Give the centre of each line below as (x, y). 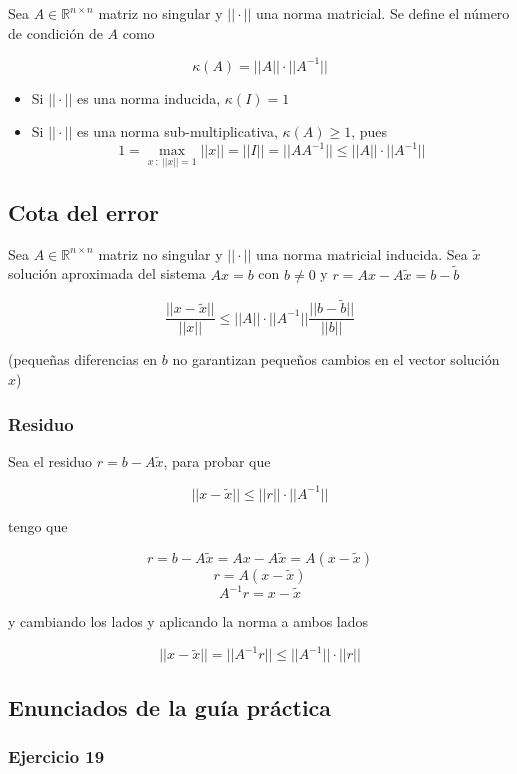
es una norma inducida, (148, 97)
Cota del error (83, 211)
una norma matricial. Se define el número (383, 13)
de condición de (55, 32)
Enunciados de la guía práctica (170, 706)
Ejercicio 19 (56, 755)
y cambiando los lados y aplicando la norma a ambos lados (188, 621)
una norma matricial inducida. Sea (362, 253)
